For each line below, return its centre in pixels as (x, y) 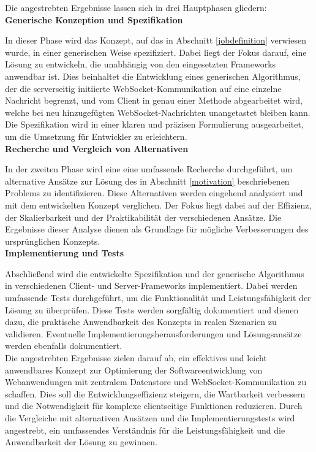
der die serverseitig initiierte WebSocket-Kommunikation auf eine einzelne (143, 88)
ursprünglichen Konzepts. (53, 241)
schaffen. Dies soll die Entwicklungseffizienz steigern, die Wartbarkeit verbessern (155, 393)
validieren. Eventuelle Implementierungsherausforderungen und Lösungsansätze (153, 333)
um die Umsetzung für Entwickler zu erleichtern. (96, 136)
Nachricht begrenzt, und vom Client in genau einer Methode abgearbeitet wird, (154, 100)
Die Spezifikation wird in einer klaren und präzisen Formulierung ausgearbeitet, (154, 124)
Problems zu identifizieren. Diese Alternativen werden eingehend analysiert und (154, 193)
